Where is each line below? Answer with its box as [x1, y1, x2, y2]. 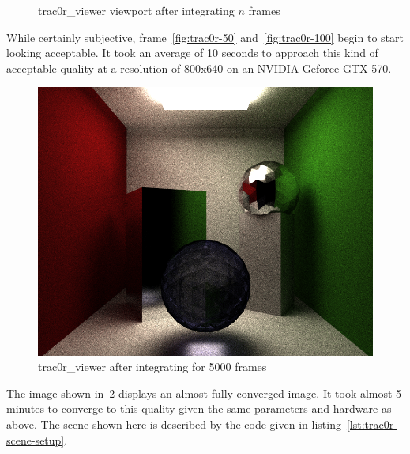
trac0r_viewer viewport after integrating [38, 2, 235, 18]
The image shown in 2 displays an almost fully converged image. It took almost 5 [6, 384, 402, 401]
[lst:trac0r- [346, 415, 397, 432]
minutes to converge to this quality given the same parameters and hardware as [6, 400, 392, 417]
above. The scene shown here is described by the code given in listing [6, 415, 341, 432]
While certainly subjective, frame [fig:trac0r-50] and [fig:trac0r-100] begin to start [6, 28, 404, 45]
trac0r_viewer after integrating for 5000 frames [38, 358, 267, 375]
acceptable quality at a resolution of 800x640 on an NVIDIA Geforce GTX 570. [6, 59, 392, 76]
